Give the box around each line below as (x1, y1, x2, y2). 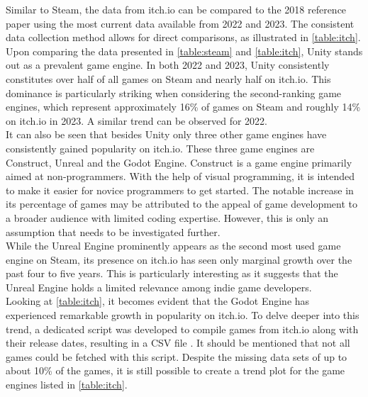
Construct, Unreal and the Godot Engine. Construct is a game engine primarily (6, 155, 352, 169)
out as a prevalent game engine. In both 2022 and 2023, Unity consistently (6, 57, 330, 72)
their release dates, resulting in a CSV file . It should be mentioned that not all (6, 335, 350, 350)
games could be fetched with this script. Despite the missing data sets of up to (6, 349, 347, 364)
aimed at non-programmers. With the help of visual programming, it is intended (6, 169, 355, 184)
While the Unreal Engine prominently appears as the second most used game (6, 238, 341, 253)
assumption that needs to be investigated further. (6, 224, 221, 239)
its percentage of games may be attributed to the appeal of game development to (6, 196, 358, 211)
